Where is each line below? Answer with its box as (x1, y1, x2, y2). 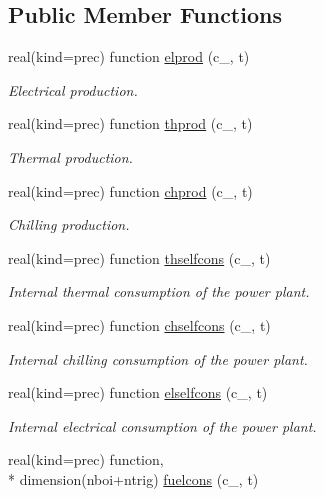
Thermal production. (8, 146, 133, 167)
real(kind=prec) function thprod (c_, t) (8, 113, 253, 134)
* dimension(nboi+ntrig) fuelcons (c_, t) (8, 468, 259, 489)
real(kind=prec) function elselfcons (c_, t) (8, 382, 268, 403)
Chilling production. (8, 214, 130, 235)
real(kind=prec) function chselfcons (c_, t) (8, 314, 271, 335)
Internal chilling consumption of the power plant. (8, 348, 308, 369)
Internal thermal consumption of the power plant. (8, 281, 310, 302)
